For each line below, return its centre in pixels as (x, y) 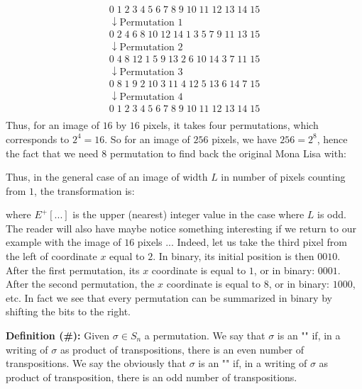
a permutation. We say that (205, 336)
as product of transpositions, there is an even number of (182, 349)
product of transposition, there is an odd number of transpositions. (152, 377)
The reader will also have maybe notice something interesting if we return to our (181, 228)
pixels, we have (244, 139)
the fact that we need (52, 153)
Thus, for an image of (53, 125)
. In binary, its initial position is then (234, 256)
